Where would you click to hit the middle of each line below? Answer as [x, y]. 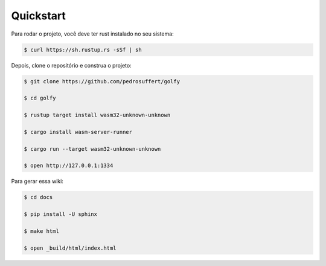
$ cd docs [38, 197]
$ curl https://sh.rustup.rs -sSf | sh [83, 49]
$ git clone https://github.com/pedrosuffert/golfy [102, 81]
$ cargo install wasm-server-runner [78, 132]
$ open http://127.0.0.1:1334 [69, 166]
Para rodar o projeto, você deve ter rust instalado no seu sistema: [93, 34]
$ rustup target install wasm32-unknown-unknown [97, 115]
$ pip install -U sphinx [61, 214]
